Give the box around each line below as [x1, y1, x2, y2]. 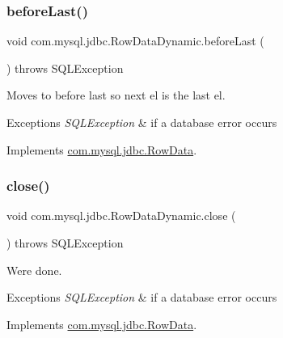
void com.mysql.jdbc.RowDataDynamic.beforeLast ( [6, 32, 264, 49]
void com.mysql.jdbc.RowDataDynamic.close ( [6, 207, 236, 224]
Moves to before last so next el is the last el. [6, 87, 226, 104]
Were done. [6, 261, 62, 278]
